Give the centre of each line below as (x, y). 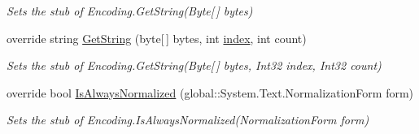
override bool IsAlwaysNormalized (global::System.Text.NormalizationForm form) (210, 92)
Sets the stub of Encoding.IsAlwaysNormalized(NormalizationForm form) (188, 120)
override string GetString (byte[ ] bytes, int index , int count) (157, 38)
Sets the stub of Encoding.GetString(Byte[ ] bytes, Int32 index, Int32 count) (194, 65)
